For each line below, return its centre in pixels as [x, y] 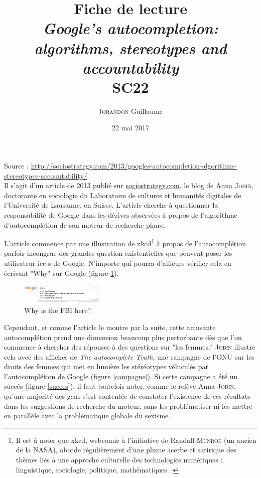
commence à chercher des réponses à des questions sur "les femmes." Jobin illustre [130, 347]
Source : [17, 166]
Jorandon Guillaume [130, 111]
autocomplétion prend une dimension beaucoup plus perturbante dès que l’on [123, 337]
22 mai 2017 [130, 128]
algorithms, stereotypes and [130, 48]
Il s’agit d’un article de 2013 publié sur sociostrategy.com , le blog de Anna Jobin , [129, 185]
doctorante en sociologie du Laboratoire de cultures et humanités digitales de [123, 195]
